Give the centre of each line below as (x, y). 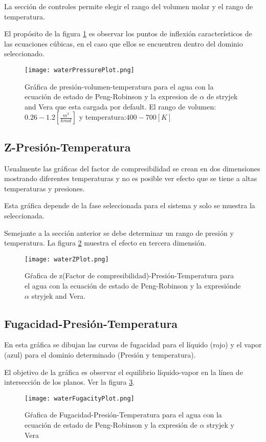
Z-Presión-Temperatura (68, 147)
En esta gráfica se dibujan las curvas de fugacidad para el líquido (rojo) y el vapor (133, 345)
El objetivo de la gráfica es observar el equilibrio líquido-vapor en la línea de (124, 372)
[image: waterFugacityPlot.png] (80, 398)
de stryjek (222, 96)
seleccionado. (24, 53)
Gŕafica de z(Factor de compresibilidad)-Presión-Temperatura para (129, 275)
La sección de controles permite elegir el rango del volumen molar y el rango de (129, 6)
